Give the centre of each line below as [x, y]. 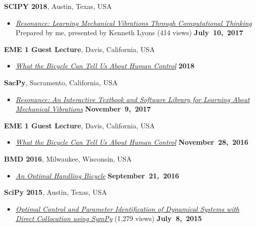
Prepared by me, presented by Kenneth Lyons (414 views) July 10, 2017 [129, 32]
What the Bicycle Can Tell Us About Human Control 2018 [105, 66]
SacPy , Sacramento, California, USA [61, 82]
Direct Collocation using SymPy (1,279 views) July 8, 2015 [109, 218]
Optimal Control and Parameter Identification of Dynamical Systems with [128, 208]
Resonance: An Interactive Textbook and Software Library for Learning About [133, 99]
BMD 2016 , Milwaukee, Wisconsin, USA [68, 158]
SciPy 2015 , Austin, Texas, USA [55, 192]
